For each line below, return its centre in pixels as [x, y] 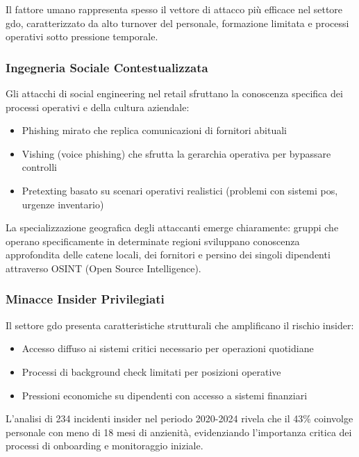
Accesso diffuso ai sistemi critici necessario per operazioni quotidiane [168, 348]
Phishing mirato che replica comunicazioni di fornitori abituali [155, 130]
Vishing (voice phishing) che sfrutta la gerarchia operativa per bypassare [176, 153]
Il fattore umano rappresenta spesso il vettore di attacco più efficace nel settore [174, 9]
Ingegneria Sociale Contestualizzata [107, 67]
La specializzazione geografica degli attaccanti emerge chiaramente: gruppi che [172, 227]
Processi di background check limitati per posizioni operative [151, 371]
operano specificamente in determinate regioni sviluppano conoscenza [153, 241]
